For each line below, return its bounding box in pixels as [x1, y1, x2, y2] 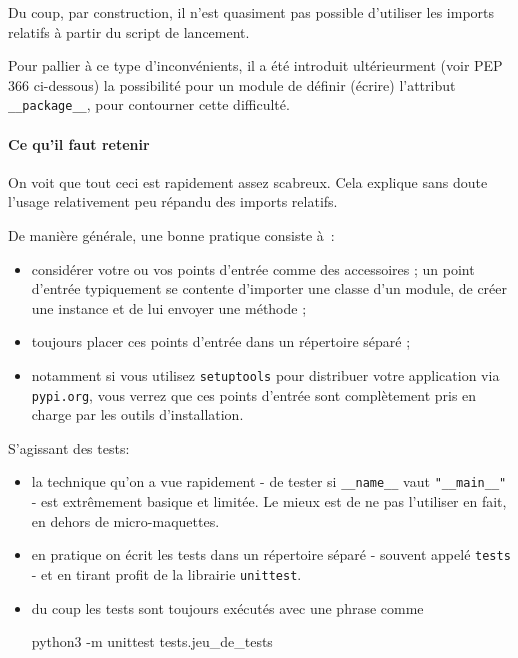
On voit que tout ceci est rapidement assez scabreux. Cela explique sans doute [8, 171, 488, 192]
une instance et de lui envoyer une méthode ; [31, 297, 307, 318]
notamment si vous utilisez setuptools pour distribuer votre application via [31, 364, 500, 385]
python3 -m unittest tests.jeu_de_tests [31, 631, 273, 652]
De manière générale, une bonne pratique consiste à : [8, 225, 335, 246]
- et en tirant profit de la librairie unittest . [31, 563, 302, 584]
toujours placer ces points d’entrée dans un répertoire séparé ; [31, 331, 411, 352]
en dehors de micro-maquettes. [31, 510, 220, 531]
